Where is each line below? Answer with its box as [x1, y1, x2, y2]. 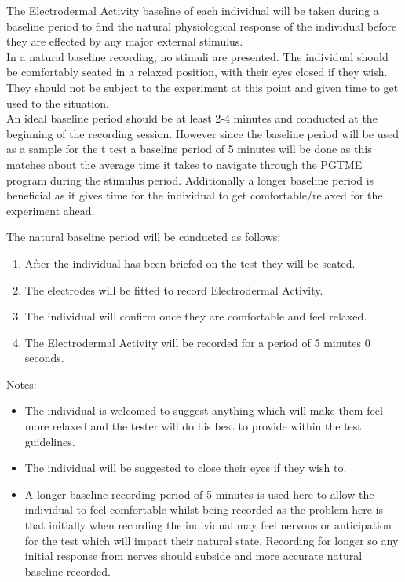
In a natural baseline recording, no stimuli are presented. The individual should [6, 48, 389, 64]
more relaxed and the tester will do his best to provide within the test [24, 418, 362, 434]
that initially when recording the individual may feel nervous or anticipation [24, 517, 392, 533]
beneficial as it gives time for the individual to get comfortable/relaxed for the [6, 187, 383, 203]
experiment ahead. [6, 202, 95, 218]
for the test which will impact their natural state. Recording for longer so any [24, 532, 399, 548]
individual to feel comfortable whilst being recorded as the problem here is [24, 501, 384, 518]
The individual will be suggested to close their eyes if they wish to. [24, 459, 347, 476]
